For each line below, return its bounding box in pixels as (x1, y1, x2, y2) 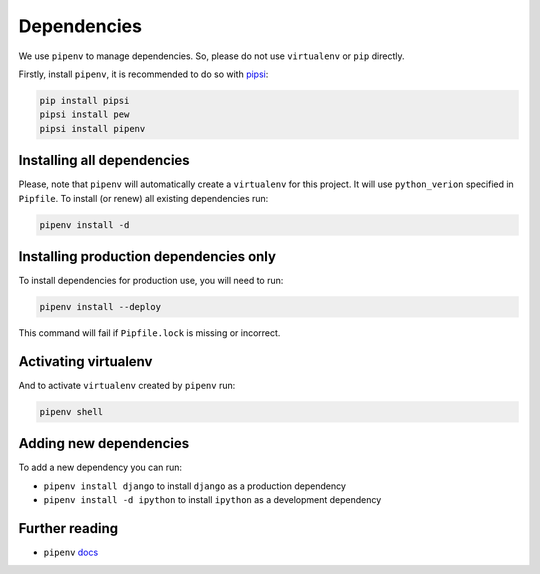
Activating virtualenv (18, 353, 153, 370)
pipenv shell (39, 406, 104, 417)
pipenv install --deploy (39, 301, 162, 313)
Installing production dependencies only (18, 248, 277, 265)
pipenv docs (43, 546, 99, 559)
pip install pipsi (39, 95, 130, 106)
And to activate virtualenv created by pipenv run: (18, 379, 236, 391)
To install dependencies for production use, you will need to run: (18, 275, 284, 287)
